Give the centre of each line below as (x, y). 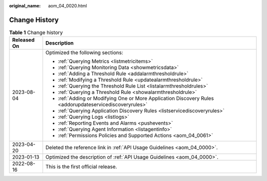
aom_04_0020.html (68, 6)
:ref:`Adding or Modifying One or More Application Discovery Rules (136, 98)
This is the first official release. (81, 167)
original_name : (25, 6)
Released (23, 40)
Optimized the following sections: (84, 53)
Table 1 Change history (36, 33)
